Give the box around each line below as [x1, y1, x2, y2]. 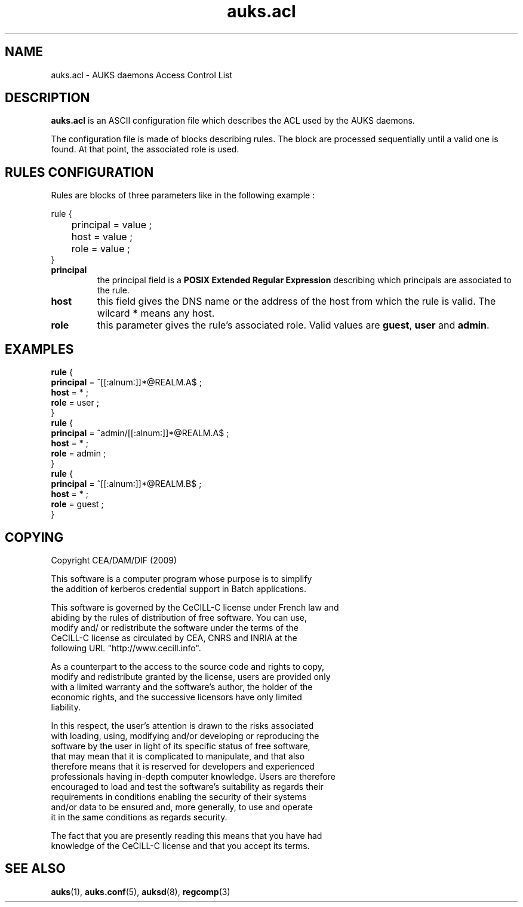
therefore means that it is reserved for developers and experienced [51, 761, 315, 771]
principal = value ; [71, 219, 152, 231]
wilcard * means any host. [97, 307, 215, 320]
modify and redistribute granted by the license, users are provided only [51, 671, 331, 682]
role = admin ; [51, 448, 106, 459]
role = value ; [71, 243, 130, 255]
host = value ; [71, 231, 133, 243]
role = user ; [51, 397, 99, 408]
